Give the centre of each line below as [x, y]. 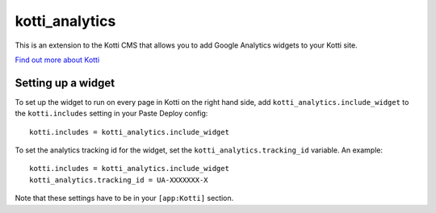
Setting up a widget [65, 83]
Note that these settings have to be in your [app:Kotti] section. [124, 198]
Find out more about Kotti [57, 60]
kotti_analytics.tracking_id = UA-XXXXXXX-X [119, 180]
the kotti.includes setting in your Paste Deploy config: [111, 114]
